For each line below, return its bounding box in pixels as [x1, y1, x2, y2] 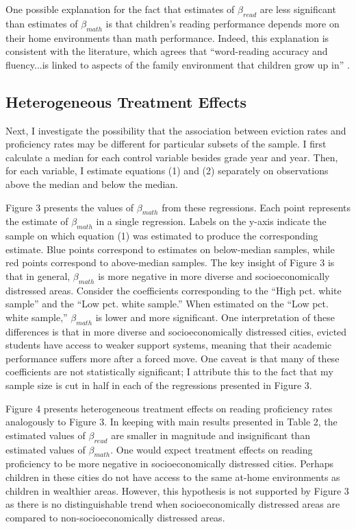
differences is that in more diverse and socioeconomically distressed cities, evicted [5, 324, 347, 338]
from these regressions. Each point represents [162, 200, 351, 214]
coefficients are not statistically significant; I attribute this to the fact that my [5, 364, 333, 379]
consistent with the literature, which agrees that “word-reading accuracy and [5, 44, 328, 58]
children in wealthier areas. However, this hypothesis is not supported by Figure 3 [5, 483, 349, 497]
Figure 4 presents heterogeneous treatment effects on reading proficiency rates [5, 401, 333, 415]
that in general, [5, 268, 71, 283]
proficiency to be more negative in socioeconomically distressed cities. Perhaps [5, 456, 334, 471]
